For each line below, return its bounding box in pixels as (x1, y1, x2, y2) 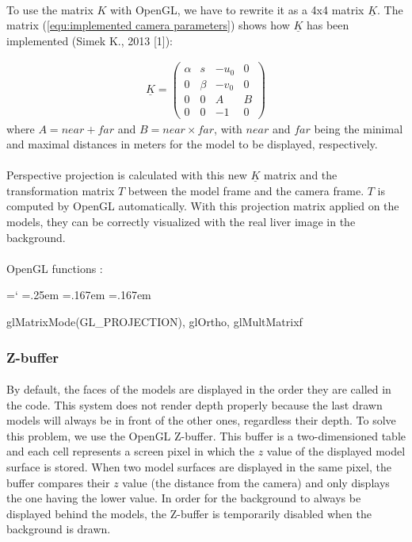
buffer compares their (6, 474, 110, 490)
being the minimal (314, 120, 403, 136)
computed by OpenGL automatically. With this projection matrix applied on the (6, 198, 399, 214)
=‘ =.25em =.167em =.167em (6, 286, 151, 303)
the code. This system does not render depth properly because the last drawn (6, 396, 383, 413)
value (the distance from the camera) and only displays (122, 474, 390, 490)
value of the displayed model (266, 443, 406, 459)
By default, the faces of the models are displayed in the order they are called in (6, 381, 391, 398)
